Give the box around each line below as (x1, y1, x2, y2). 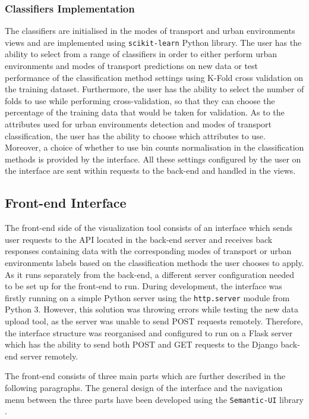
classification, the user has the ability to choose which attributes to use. (5, 129, 266, 142)
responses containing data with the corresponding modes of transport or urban (5, 245, 292, 257)
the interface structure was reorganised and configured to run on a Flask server (5, 326, 293, 339)
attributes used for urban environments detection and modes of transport (5, 118, 272, 130)
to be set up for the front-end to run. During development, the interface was (5, 280, 282, 292)
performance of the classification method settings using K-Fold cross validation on (5, 71, 304, 83)
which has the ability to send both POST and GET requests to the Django (5, 338, 278, 351)
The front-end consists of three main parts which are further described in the (5, 370, 285, 382)
